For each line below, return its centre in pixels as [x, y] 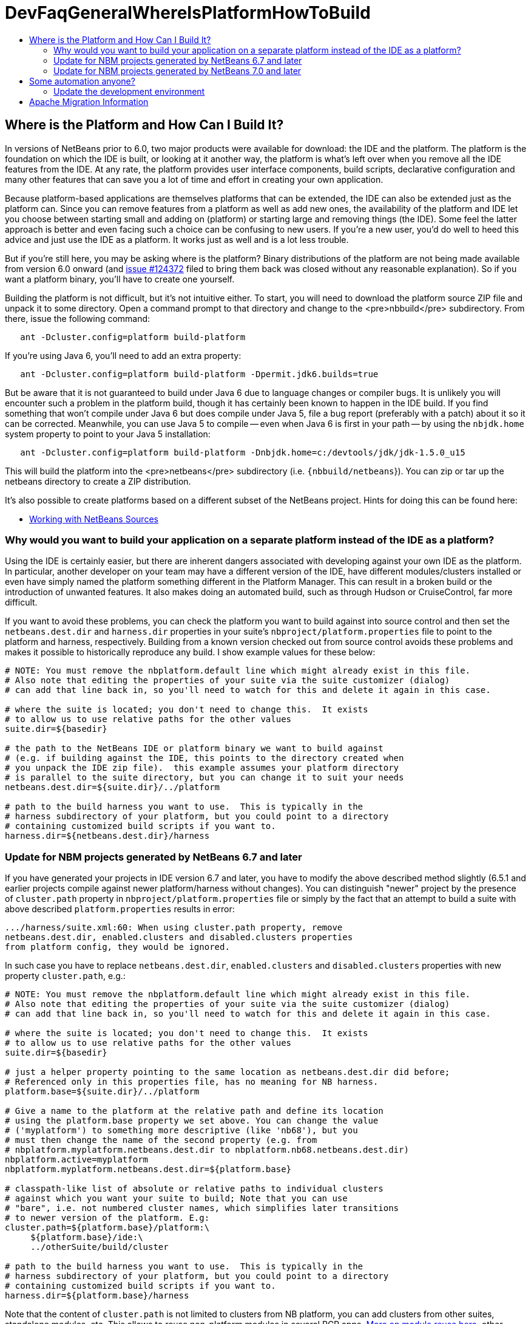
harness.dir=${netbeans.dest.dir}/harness [107, 836]
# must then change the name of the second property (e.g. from [161, 1140]
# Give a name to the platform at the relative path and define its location [194, 1111]
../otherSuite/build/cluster [100, 1247]
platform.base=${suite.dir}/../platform [102, 1092]
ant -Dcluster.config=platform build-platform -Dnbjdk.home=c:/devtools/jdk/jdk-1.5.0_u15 [243, 452]
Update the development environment [129, 91]
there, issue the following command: [78, 318]
